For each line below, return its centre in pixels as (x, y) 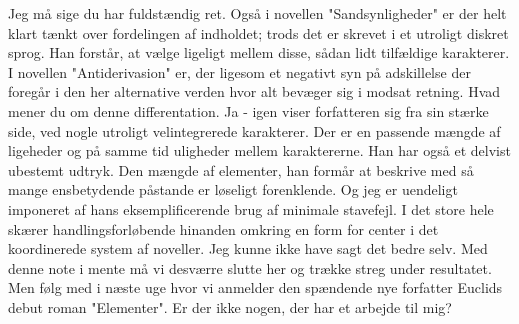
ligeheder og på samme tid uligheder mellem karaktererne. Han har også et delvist (259, 150)
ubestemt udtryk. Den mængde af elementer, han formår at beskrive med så (241, 169)
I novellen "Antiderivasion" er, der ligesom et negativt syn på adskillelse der (239, 71)
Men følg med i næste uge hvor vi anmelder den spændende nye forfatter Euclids (255, 287)
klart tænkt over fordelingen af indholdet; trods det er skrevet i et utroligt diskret (258, 32)
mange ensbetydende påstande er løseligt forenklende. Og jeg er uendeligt (233, 189)
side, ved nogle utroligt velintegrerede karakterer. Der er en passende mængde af (254, 130)
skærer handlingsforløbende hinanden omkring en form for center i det (223, 228)
